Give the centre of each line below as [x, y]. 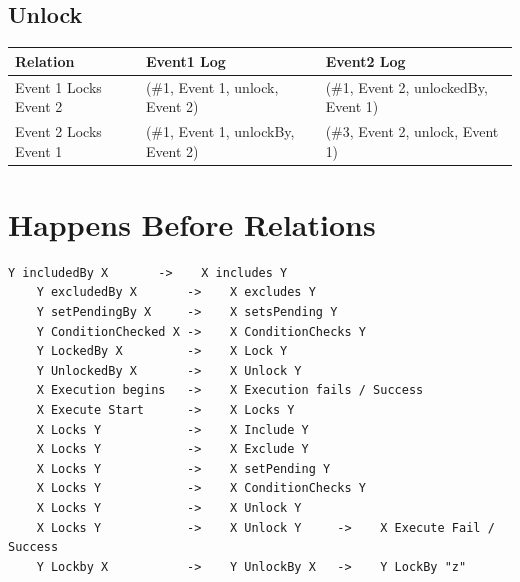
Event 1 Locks [58, 86]
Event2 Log [365, 60]
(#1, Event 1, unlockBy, [220, 130]
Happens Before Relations [192, 223]
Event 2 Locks [58, 130]
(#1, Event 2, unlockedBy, [406, 86]
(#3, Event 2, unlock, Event [412, 130]
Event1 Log [185, 60]
